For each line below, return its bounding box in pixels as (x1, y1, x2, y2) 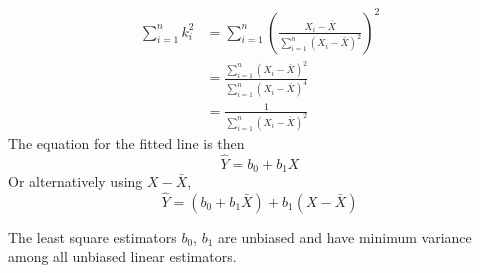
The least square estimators (8, 226, 177, 247)
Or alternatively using (8, 171, 143, 191)
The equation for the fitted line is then (8, 132, 245, 153)
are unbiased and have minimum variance (218, 226, 472, 247)
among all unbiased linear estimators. (8, 246, 237, 267)
